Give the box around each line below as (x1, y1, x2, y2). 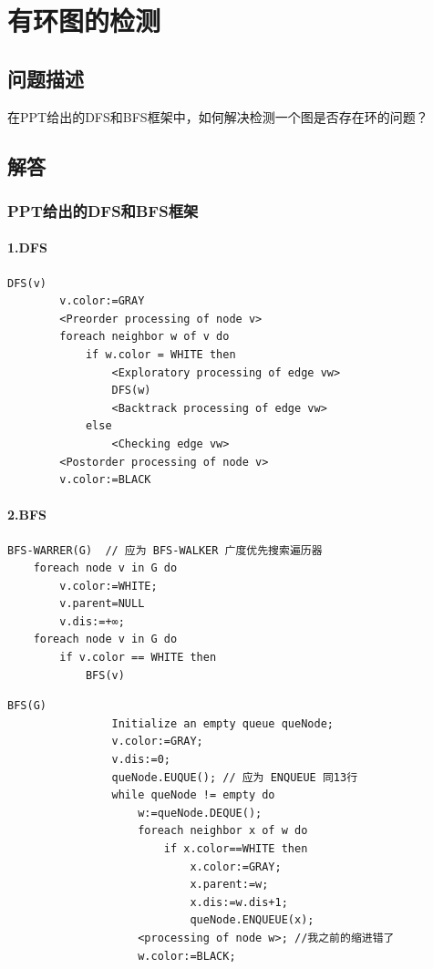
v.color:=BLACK (59, 473, 151, 487)
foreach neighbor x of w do (138, 824, 308, 838)
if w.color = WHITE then (85, 347, 236, 361)
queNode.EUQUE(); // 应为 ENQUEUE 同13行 (111, 770, 358, 784)
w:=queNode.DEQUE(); (138, 806, 263, 820)
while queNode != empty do (111, 789, 275, 802)
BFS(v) (85, 668, 125, 682)
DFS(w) (111, 384, 151, 397)
